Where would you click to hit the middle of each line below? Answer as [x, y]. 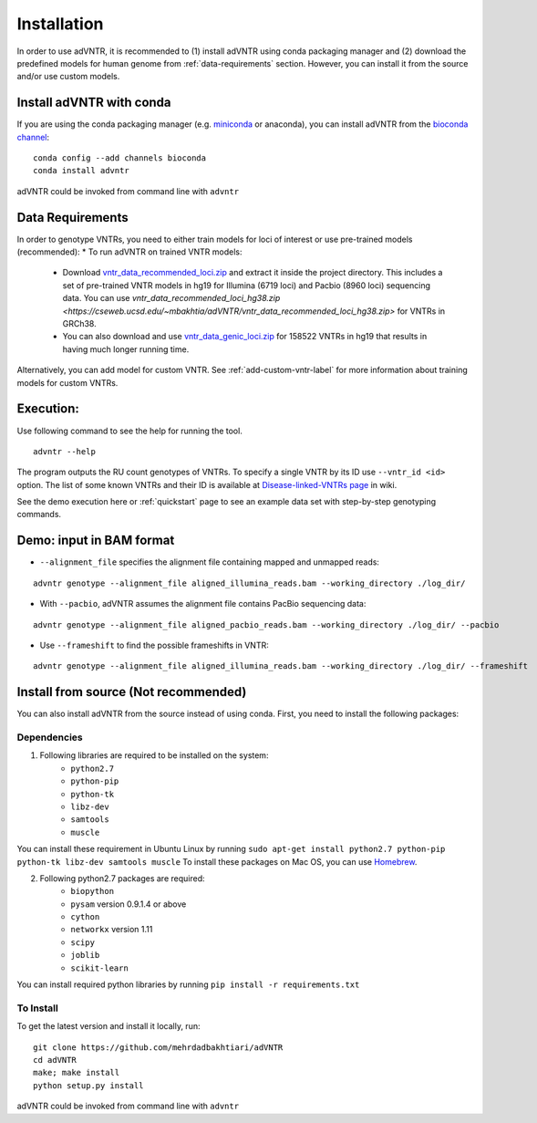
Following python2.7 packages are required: [122, 878]
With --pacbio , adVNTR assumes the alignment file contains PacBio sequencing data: [203, 604]
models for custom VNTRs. [67, 382]
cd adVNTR [55, 1060]
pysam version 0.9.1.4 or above [129, 904]
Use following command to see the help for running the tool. [130, 431]
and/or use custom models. [68, 77]
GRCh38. [79, 324]
